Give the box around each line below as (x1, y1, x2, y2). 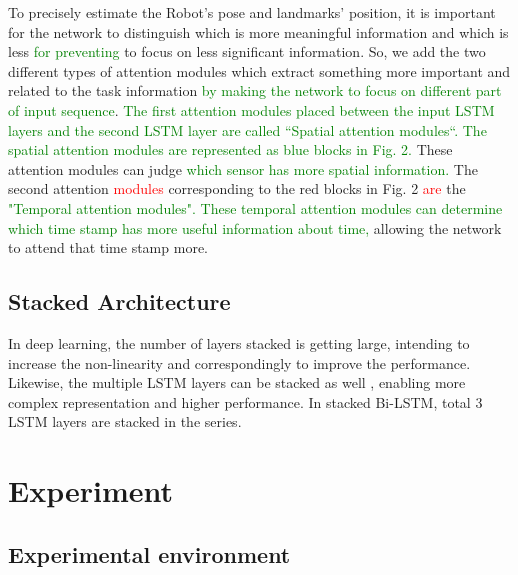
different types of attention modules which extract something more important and (8, 60, 511, 81)
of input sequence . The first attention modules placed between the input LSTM (8, 99, 495, 120)
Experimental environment (8, 538, 291, 569)
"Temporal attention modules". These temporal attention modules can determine (8, 197, 503, 218)
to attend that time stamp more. (8, 237, 208, 258)
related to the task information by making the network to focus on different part (8, 80, 502, 101)
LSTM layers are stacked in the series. (8, 411, 242, 432)
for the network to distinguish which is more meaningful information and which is (8, 21, 509, 42)
